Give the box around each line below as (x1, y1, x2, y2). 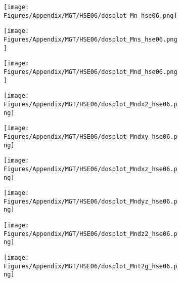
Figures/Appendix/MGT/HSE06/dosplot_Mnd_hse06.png (4, 68, 177, 75)
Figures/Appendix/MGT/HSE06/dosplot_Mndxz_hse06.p (4, 165, 177, 173)
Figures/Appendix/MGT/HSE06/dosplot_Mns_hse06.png (4, 35, 177, 43)
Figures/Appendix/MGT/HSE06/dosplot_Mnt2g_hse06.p (4, 262, 177, 270)
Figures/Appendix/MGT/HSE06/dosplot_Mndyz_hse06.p (4, 197, 177, 205)
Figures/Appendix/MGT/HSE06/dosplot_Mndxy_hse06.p (4, 133, 177, 140)
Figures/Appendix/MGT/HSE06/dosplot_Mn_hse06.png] (4, 12, 177, 19)
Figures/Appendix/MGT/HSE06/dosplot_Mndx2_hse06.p (4, 100, 177, 108)
